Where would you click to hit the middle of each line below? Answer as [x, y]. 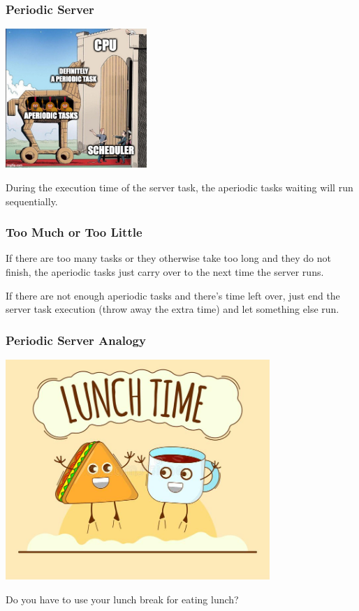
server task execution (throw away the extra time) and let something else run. [173, 309]
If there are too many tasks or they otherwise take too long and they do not [168, 258]
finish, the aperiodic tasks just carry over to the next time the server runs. [165, 272]
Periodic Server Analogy [76, 340]
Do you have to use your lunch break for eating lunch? [122, 599]
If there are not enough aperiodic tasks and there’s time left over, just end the [173, 295]
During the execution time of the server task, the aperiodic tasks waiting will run [179, 187]
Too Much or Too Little [74, 232]
